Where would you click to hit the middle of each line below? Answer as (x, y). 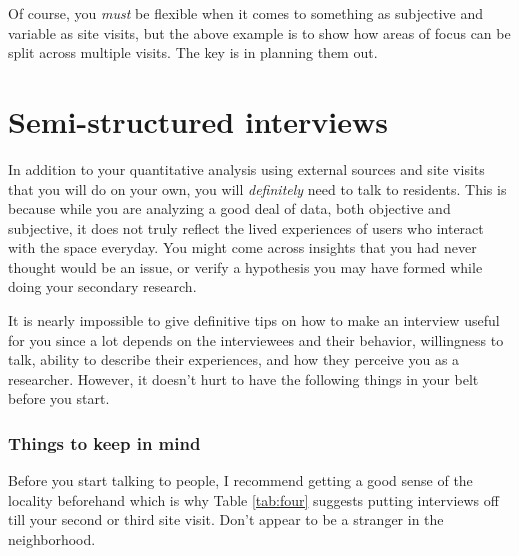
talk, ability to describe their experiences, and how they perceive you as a (234, 359)
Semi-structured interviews (198, 120)
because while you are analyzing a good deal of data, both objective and (229, 208)
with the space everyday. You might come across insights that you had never (242, 247)
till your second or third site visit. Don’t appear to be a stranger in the (226, 519)
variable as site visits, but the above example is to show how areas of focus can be (259, 32)
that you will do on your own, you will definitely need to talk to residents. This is (257, 188)
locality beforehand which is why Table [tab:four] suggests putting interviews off (253, 499)
